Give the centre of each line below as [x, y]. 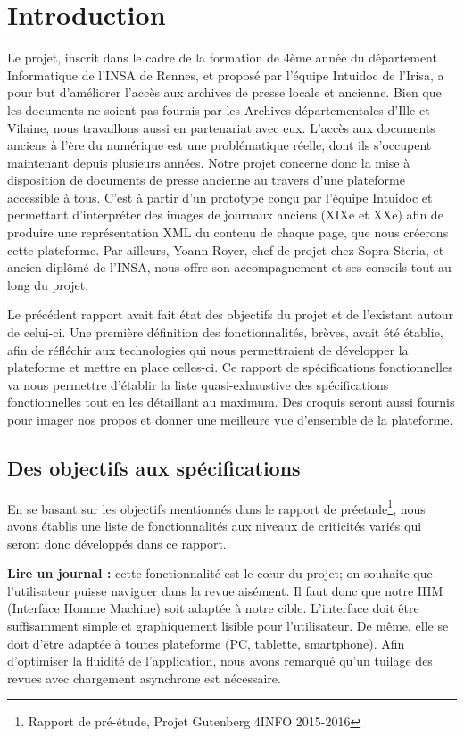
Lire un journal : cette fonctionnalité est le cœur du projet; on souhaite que [220, 573]
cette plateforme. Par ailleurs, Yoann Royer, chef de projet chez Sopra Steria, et [226, 249]
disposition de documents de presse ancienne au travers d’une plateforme [206, 180]
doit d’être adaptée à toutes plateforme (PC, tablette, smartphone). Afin [206, 643]
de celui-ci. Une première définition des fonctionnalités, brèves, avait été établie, [225, 332]
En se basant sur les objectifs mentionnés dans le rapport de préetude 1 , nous [216, 507]
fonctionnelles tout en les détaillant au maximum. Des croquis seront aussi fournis [231, 402]
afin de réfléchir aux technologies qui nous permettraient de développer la [208, 349]
